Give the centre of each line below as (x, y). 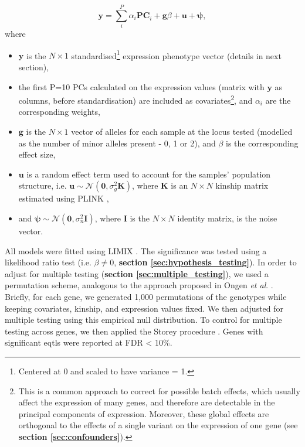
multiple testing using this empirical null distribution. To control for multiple (143, 320)
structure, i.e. (43, 185)
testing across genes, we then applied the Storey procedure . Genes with (134, 331)
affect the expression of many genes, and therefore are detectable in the (147, 402)
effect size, (37, 154)
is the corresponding (262, 143)
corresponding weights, (59, 112)
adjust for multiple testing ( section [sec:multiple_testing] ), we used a (137, 273)
